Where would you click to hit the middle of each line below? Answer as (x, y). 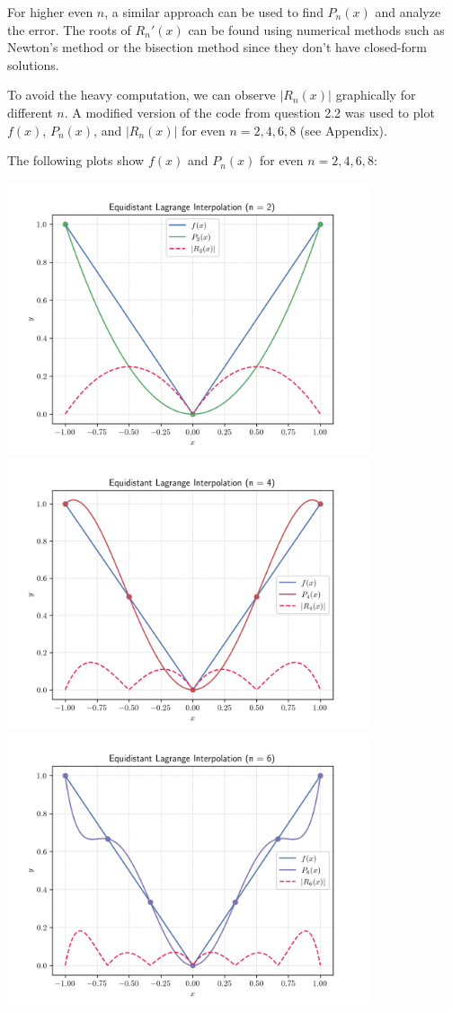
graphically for (376, 95)
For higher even (50, 12)
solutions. (33, 64)
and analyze (408, 12)
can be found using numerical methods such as (316, 29)
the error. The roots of (69, 29)
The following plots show (76, 160)
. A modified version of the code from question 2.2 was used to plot (249, 112)
